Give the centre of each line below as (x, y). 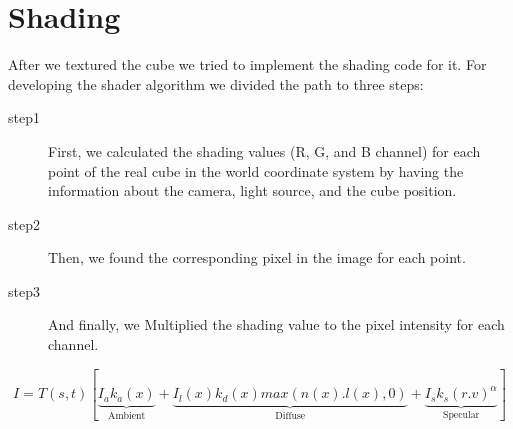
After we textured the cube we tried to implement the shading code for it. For (247, 64)
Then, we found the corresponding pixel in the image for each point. (257, 257)
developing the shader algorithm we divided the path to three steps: (216, 83)
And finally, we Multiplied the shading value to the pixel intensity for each (276, 324)
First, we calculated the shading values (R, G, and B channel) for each (264, 150)
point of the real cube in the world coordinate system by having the (256, 170)
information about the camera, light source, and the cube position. (252, 190)
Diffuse (290, 415)
